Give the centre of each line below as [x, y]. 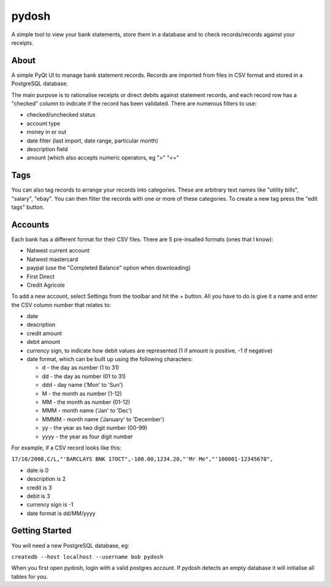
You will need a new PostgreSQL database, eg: [70, 545]
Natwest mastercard [52, 259]
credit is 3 [39, 488]
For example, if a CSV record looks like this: [67, 448]
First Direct [41, 276]
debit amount [44, 342]
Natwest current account [58, 251]
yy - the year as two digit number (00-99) [95, 428]
